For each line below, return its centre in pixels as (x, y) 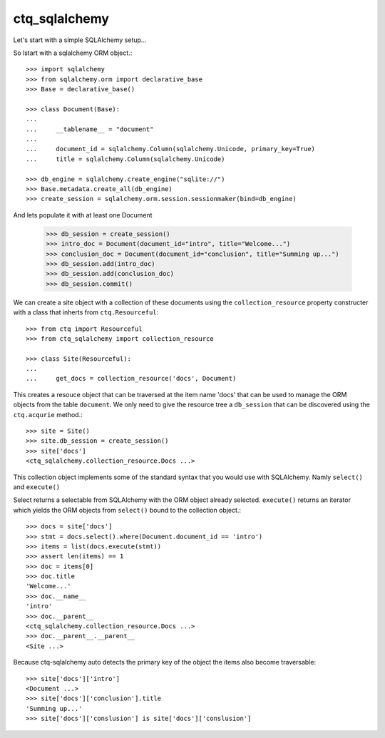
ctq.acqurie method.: (48, 414)
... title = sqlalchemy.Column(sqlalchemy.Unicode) (125, 159)
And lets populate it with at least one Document (83, 215)
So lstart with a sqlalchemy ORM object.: (73, 53)
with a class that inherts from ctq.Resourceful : (86, 312)
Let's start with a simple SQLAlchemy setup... (80, 40)
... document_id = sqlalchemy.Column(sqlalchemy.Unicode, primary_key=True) (171, 149)
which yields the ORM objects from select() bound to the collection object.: (127, 510)
